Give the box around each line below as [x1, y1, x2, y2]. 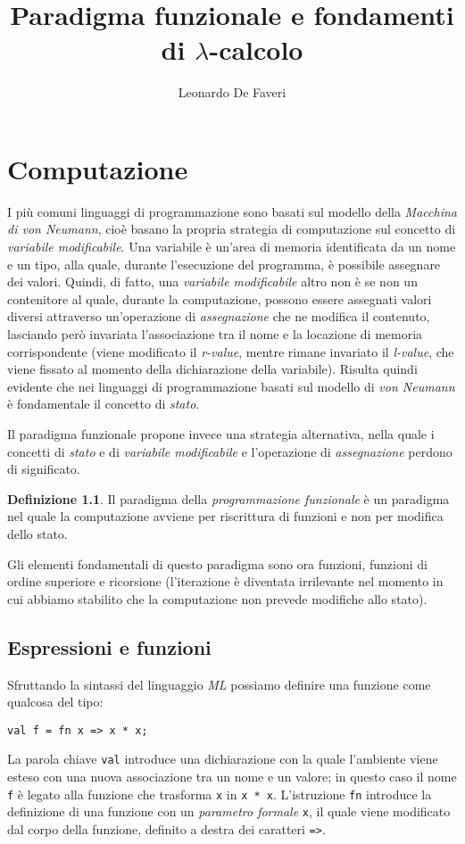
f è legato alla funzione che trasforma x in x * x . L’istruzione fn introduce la [7, 784, 432, 803]
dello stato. [7, 524, 68, 542]
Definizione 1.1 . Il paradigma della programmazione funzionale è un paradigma [7, 489, 450, 508]
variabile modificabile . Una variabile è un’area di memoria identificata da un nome [7, 237, 456, 256]
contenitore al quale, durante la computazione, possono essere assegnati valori [7, 289, 432, 308]
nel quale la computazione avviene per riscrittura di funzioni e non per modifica [7, 507, 444, 525]
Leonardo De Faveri [178, 83, 286, 102]
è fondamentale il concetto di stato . [7, 394, 200, 413]
